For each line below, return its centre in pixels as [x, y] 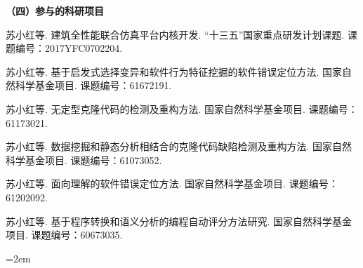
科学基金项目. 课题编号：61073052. [84, 160]
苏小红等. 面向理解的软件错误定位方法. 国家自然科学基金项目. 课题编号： [172, 183]
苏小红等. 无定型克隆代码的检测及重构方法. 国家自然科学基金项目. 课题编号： [182, 108]
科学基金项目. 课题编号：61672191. [93, 85]
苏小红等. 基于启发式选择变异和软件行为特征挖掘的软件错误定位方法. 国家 [174, 71]
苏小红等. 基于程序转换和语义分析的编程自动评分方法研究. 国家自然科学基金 [179, 221]
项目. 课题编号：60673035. [64, 235]
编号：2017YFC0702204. [69, 48]
